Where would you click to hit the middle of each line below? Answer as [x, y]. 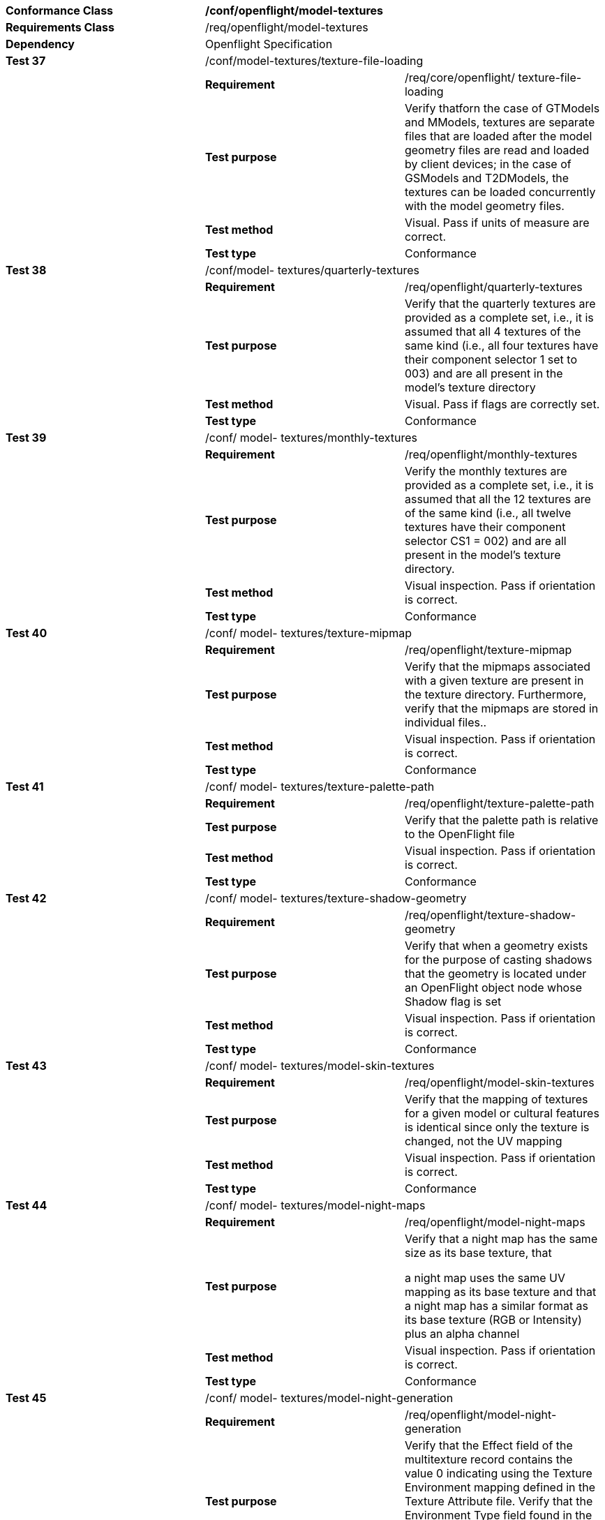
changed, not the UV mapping [483, 1141]
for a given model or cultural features [502, 1113]
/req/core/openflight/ [460, 77]
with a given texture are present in [494, 680]
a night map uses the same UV [485, 1278]
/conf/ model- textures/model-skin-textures [320, 1066]
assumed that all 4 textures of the [493, 331]
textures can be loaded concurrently [500, 192]
